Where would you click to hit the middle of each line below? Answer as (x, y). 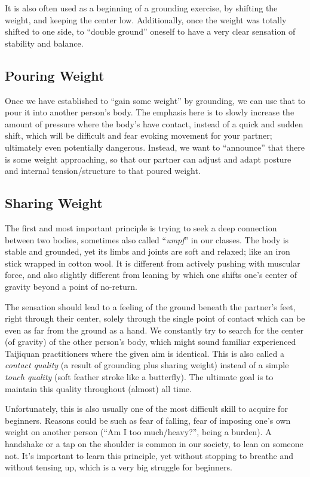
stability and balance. (44, 43)
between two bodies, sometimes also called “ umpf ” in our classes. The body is (147, 239)
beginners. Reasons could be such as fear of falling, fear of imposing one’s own (148, 420)
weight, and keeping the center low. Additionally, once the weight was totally (146, 19)
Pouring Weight (55, 75)
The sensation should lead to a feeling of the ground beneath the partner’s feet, (150, 306)
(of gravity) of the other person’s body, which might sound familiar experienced (151, 342)
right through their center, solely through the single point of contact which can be (155, 318)
